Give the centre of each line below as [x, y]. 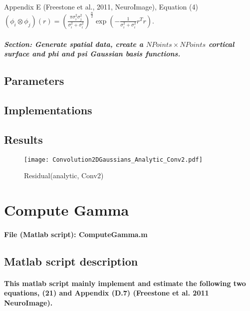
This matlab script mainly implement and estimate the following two [125, 283]
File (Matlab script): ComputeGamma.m [76, 234]
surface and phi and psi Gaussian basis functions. [92, 54]
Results [23, 139]
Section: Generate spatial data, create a [74, 44]
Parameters [34, 81]
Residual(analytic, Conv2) [64, 175]
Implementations [48, 110]
